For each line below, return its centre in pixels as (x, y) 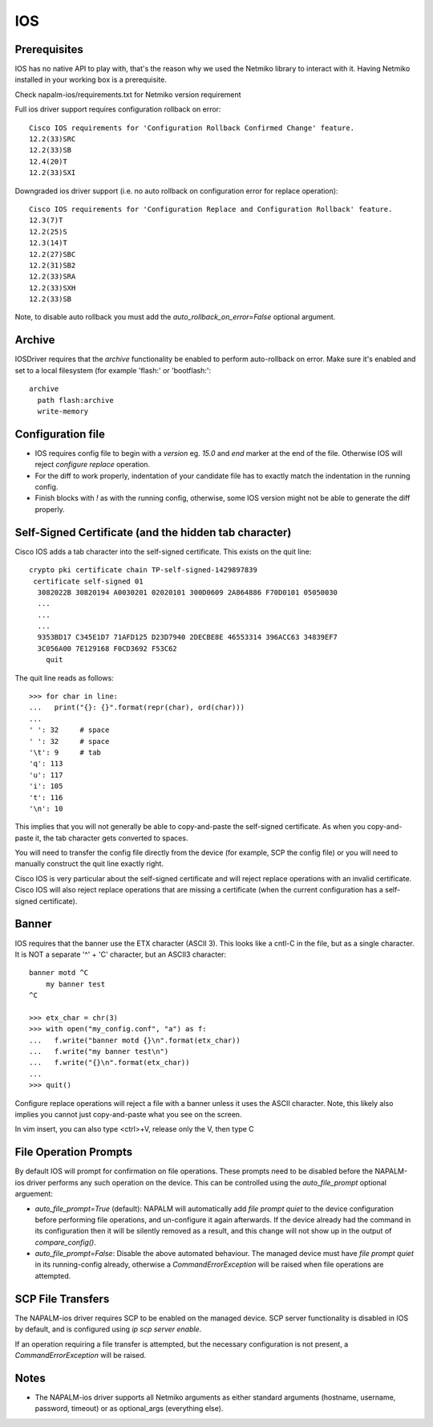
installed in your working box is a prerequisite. (91, 79)
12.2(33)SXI (53, 173)
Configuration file (60, 434)
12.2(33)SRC (53, 139)
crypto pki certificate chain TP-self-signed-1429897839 (144, 570)
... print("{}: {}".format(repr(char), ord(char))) (137, 707)
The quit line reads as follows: (64, 677)
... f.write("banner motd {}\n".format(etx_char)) (135, 1040)
